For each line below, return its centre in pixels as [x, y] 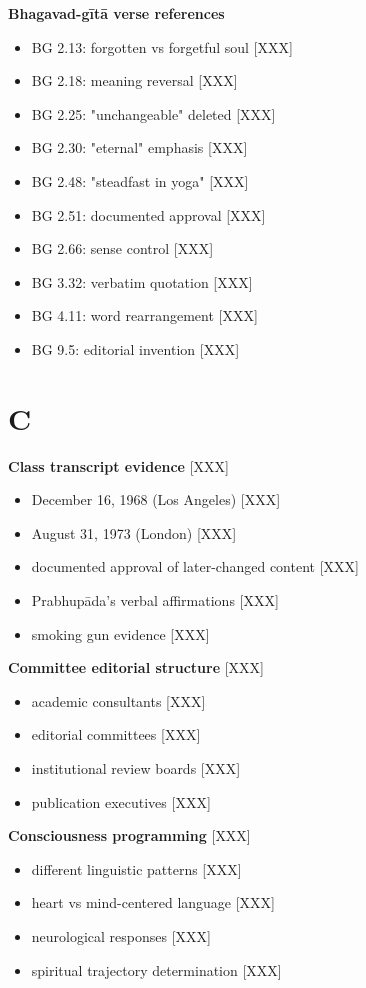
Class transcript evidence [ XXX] [118, 465]
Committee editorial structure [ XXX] [136, 667]
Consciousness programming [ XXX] [129, 835]
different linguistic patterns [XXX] [136, 868]
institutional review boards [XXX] [136, 768]
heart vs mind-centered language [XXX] [153, 902]
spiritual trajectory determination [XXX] [156, 969]
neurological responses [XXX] [121, 935]
